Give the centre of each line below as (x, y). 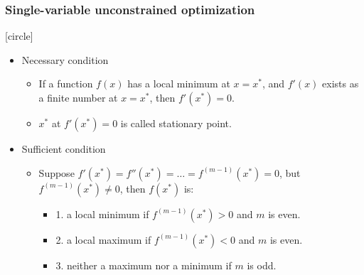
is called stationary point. (176, 123)
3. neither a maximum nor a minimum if (144, 265)
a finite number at (78, 97)
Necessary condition (65, 59)
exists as (341, 83)
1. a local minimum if (102, 214)
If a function (66, 83)
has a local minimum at (179, 83)
